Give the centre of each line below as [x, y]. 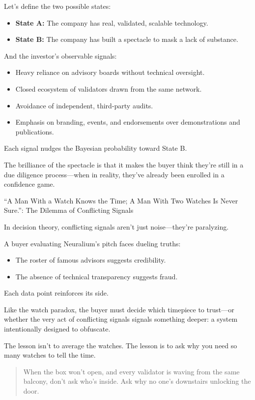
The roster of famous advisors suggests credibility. [91, 260]
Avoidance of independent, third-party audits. [84, 105]
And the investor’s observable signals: [60, 55]
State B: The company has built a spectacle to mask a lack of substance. [127, 39]
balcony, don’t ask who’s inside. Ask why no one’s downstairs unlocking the [137, 381]
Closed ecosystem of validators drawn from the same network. [109, 88]
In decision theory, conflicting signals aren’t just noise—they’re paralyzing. [116, 226]
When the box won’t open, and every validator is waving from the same [131, 371]
